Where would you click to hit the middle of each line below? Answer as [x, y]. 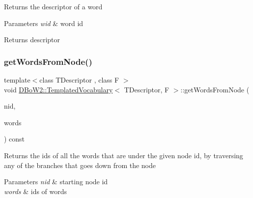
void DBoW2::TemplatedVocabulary [58, 89]
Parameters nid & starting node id [56, 182]
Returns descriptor [32, 40]
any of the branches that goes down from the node [80, 165]
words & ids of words [36, 191]
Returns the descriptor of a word [53, 6]
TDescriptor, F [147, 89]
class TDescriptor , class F [79, 80]
